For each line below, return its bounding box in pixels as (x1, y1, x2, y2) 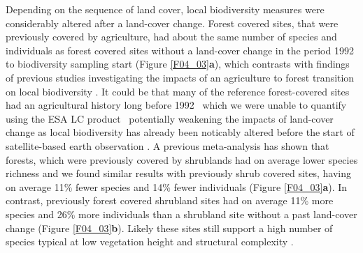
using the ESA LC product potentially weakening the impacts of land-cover (6, 111, 334, 125)
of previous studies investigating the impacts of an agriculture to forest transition (6, 70, 355, 84)
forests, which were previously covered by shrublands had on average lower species (6, 152, 358, 167)
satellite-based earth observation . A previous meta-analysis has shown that (6, 138, 329, 153)
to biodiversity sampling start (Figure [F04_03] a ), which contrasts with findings (6, 56, 350, 71)
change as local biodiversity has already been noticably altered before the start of (6, 125, 355, 139)
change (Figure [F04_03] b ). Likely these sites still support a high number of (6, 220, 333, 235)
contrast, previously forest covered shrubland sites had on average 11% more (6, 193, 334, 208)
